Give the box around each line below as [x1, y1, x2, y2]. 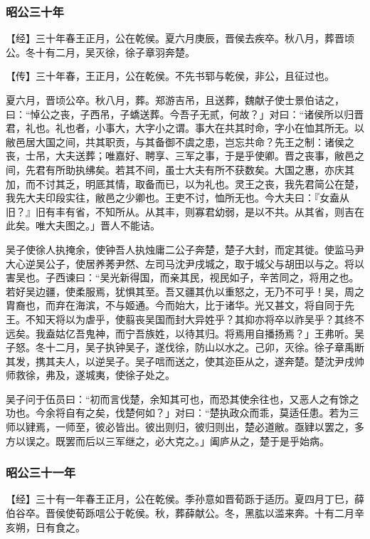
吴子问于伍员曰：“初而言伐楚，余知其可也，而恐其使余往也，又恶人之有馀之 [6, 391, 359, 406]
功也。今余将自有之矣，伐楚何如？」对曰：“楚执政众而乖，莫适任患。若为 [6, 405, 349, 420]
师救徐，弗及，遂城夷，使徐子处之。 [6, 367, 175, 382]
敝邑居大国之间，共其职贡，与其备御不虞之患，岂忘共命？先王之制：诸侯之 [6, 134, 354, 149]
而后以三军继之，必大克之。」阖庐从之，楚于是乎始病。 [75, 433, 329, 448]
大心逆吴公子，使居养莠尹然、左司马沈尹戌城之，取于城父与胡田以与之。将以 [6, 256, 364, 271]
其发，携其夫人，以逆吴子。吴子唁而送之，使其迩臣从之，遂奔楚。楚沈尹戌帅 [6, 353, 364, 368]
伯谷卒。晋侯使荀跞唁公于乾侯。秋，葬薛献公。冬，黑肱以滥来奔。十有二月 [6, 506, 354, 520]
